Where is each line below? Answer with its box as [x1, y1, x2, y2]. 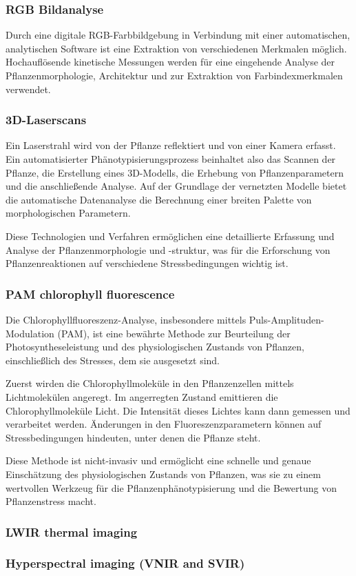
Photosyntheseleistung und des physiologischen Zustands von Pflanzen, [6, 339, 304, 354]
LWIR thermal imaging [6, 523, 138, 540]
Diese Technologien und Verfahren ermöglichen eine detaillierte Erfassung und [6, 228, 335, 243]
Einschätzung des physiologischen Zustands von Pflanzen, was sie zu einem [6, 466, 321, 481]
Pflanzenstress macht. [6, 494, 96, 508]
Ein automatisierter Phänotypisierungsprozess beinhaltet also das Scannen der [6, 152, 336, 166]
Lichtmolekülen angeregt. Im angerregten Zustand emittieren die [6, 389, 278, 404]
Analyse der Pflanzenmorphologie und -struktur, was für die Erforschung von [6, 242, 331, 257]
